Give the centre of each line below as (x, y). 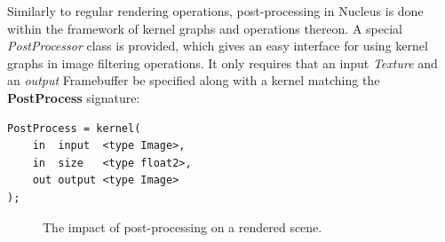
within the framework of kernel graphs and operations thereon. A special (205, 28)
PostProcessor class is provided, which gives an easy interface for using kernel (218, 46)
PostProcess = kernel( (74, 128)
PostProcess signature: (74, 97)
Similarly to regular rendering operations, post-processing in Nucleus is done (215, 11)
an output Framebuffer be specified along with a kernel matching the (194, 80)
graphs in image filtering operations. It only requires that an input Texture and (222, 62)
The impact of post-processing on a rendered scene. (183, 226)
